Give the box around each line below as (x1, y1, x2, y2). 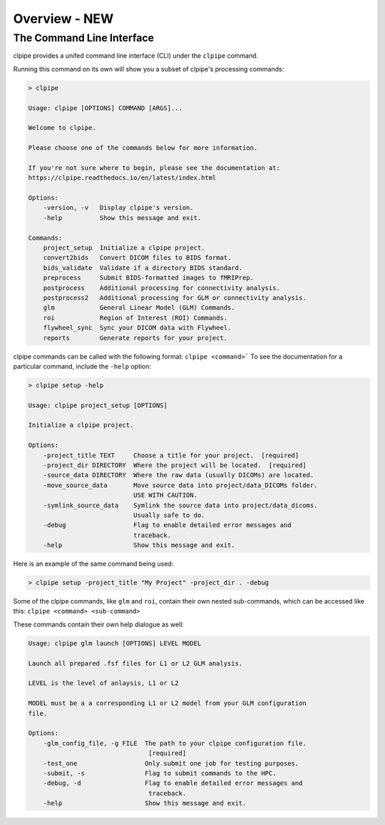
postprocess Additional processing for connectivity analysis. (43, 284, 281, 292)
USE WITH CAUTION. (133, 491, 197, 499)
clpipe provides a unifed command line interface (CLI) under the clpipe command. (13, 51, 259, 60)
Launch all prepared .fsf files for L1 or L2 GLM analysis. (28, 659, 243, 667)
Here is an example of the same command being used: (13, 559, 174, 568)
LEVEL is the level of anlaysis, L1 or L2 (28, 679, 179, 687)
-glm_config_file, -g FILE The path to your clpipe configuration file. (43, 739, 307, 747)
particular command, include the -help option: (13, 361, 152, 371)
